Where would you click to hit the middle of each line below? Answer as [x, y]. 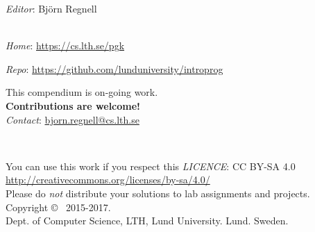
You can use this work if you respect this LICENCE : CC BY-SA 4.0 [151, 166]
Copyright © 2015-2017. [58, 207]
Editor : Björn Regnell [51, 8]
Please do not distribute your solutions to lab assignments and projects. [158, 193]
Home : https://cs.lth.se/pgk [65, 45]
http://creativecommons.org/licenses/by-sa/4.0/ [108, 180]
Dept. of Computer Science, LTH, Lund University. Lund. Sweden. [147, 221]
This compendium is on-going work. [82, 92]
